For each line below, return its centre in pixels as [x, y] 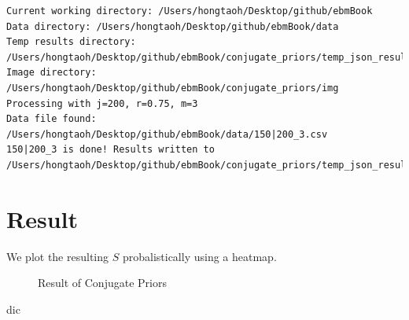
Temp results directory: [71, 42]
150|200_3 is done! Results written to [111, 150]
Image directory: [52, 73]
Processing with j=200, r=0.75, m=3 [102, 103]
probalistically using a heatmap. [199, 256]
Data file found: [52, 119]
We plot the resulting [58, 256]
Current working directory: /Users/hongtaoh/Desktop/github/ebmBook [190, 11]
